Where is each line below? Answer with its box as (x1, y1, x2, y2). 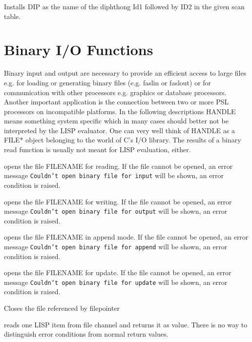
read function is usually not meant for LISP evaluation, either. (4, 144, 191, 155)
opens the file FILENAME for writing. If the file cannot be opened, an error (4, 196, 232, 206)
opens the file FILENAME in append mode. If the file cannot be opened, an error (4, 232, 249, 242)
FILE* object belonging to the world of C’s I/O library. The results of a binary (4, 135, 241, 145)
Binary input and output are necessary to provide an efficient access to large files (4, 68, 247, 78)
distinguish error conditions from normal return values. (4, 329, 168, 339)
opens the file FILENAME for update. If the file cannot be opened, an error (4, 267, 231, 278)
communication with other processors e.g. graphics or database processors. (4, 87, 227, 97)
